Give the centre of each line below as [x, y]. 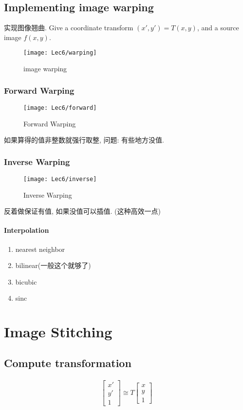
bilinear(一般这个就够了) [53, 265]
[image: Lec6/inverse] [60, 179]
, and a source [218, 28]
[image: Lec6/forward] [60, 108]
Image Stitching [58, 332]
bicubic [26, 281]
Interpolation [27, 230]
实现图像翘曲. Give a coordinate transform [69, 28]
